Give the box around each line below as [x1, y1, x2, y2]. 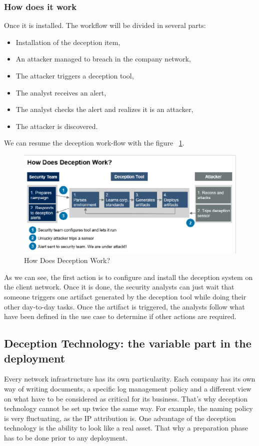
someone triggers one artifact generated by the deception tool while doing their [4, 291, 246, 302]
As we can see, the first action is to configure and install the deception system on [4, 271, 253, 282]
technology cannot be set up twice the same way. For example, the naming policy [4, 403, 253, 413]
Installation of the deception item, [15, 36, 120, 47]
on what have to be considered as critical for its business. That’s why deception [4, 393, 248, 403]
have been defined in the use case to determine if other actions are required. [4, 311, 236, 321]
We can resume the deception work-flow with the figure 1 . [4, 137, 184, 148]
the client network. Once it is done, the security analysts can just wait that [4, 281, 234, 292]
